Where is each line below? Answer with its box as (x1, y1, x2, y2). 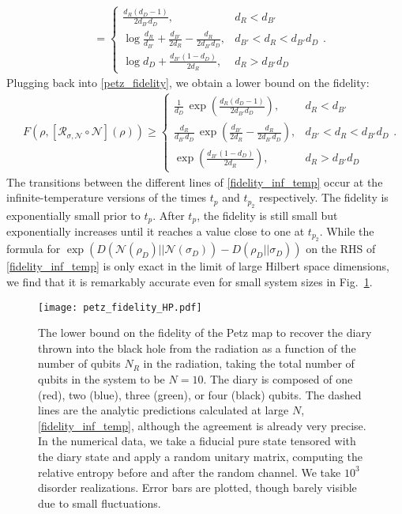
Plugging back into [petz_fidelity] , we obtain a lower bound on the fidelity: (6, 74, 370, 91)
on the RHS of (306, 240, 376, 257)
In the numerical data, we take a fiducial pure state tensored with (38, 433, 356, 449)
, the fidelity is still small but (197, 206, 338, 223)
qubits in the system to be (38, 371, 165, 387)
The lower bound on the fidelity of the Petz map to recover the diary (38, 324, 372, 341)
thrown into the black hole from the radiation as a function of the (38, 339, 356, 356)
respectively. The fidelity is (258, 189, 389, 206)
